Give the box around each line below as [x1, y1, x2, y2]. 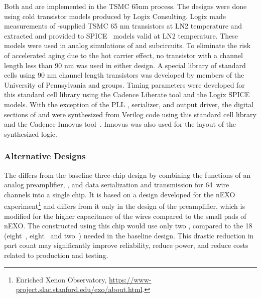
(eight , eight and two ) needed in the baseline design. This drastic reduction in [4, 230, 254, 240]
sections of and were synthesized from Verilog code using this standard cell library [4, 109, 256, 119]
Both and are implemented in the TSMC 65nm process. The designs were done [4, 1, 247, 11]
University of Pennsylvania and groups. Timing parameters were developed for [4, 79, 245, 90]
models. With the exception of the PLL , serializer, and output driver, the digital [4, 99, 254, 109]
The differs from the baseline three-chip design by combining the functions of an [4, 169, 251, 180]
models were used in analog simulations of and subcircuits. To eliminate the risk [4, 40, 251, 51]
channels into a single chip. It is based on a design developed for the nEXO [4, 189, 235, 199]
